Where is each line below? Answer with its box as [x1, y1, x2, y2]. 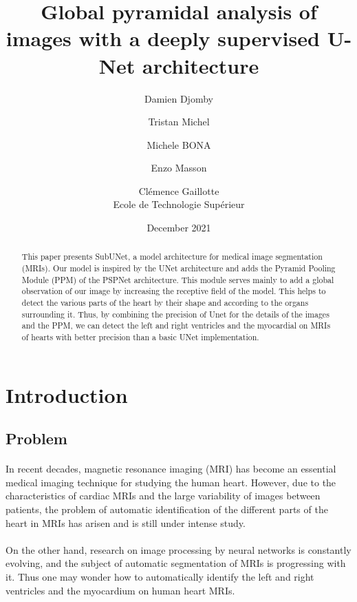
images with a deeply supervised [6, 24, 320, 52]
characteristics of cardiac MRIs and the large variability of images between [6, 488, 321, 503]
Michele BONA [147, 137, 211, 152]
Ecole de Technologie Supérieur [113, 197, 245, 211]
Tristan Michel [148, 114, 210, 129]
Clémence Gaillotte [138, 183, 219, 198]
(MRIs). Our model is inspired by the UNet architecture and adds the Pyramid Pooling [21, 262, 336, 274]
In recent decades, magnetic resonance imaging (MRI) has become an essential [6, 461, 336, 476]
